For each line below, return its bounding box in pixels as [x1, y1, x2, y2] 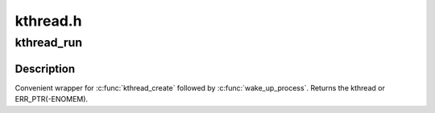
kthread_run [14, 35, 83, 50]
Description [14, 62, 76, 75]
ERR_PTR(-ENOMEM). [14, 95, 89, 104]
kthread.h [14, 12, 82, 30]
